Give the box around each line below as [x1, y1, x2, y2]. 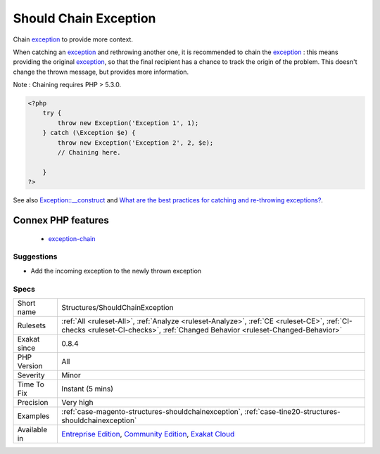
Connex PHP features [13, 214, 109, 226]
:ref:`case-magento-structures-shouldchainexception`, [61, 406, 243, 416]
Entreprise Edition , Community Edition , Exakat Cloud [61, 429, 235, 439]
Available [17, 424, 48, 434]
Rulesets [17, 320, 46, 330]
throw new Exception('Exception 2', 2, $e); [57, 138, 214, 147]
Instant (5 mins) [61, 384, 114, 394]
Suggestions [13, 252, 58, 261]
